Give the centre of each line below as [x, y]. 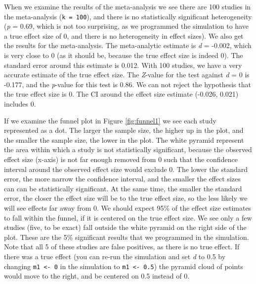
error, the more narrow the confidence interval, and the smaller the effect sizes [122, 179]
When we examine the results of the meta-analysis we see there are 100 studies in [128, 6]
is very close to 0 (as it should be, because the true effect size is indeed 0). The [124, 55]
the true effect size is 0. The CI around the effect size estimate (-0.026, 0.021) [121, 94]
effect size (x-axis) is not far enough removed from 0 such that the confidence [121, 159]
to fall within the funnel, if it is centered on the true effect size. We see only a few [128, 217]
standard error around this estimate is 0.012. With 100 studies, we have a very [123, 65]
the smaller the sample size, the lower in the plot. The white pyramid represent [124, 140]
